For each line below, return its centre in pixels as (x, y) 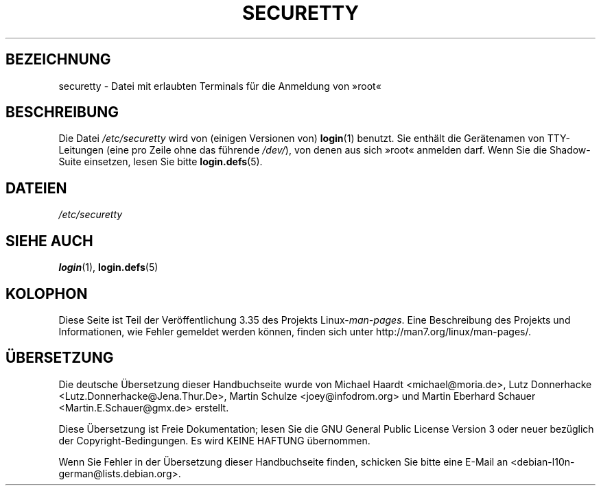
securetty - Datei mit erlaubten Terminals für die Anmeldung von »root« (220, 86)
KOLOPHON (47, 294)
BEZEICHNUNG (58, 60)
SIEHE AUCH (49, 241)
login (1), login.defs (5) (108, 267)
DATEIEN (36, 188)
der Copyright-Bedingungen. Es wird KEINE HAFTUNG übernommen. (214, 440)
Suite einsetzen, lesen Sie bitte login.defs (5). (161, 162)
